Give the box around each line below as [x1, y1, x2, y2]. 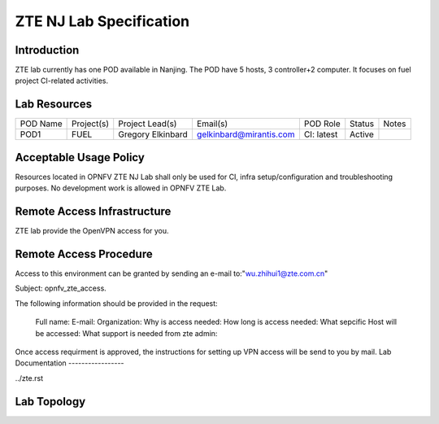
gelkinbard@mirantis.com [196, 129, 295, 140]
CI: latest [303, 129, 338, 140]
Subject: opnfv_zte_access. [15, 283, 107, 293]
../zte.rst [15, 373, 44, 382]
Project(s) [72, 118, 110, 129]
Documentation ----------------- [15, 358, 125, 368]
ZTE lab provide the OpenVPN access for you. [15, 226, 170, 236]
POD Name [20, 118, 63, 129]
